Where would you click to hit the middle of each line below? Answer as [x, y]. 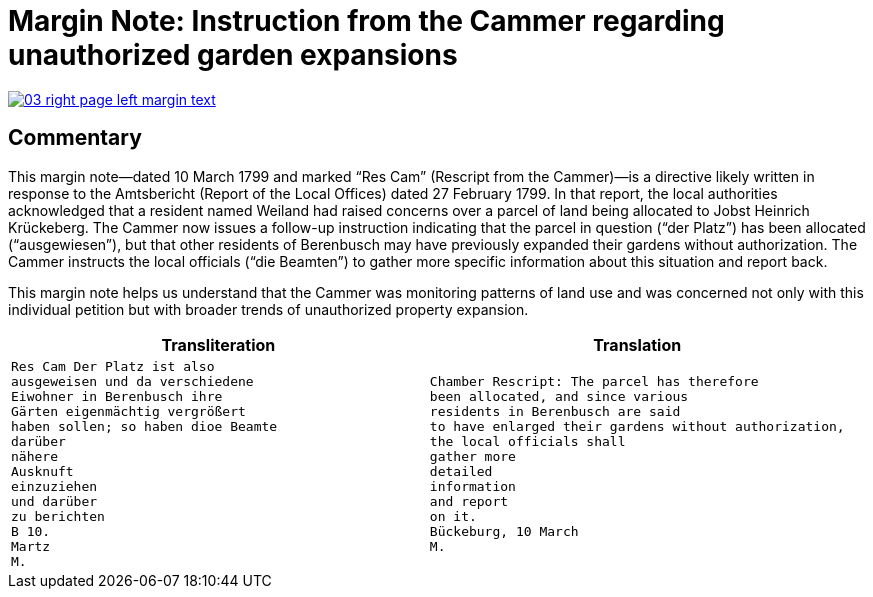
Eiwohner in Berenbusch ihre [117, 396]
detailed [461, 471]
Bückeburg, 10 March [504, 531]
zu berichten [58, 516]
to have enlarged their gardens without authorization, [637, 426]
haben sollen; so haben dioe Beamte [144, 426]
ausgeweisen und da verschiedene [132, 381]
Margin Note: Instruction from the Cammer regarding [366, 21]
